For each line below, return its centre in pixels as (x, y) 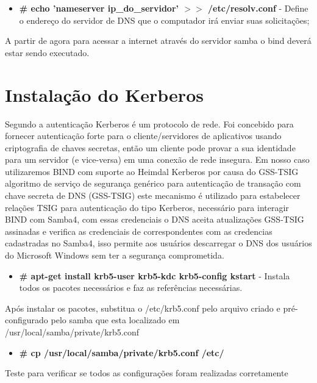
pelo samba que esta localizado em (115, 320)
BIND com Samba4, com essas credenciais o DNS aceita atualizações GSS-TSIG (155, 219)
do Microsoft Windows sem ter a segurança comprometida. (115, 255)
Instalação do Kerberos (104, 94)
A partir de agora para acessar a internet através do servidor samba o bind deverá (158, 41)
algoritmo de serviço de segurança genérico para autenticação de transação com (153, 183)
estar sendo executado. (47, 52)
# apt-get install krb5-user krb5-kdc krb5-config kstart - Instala (155, 275)
